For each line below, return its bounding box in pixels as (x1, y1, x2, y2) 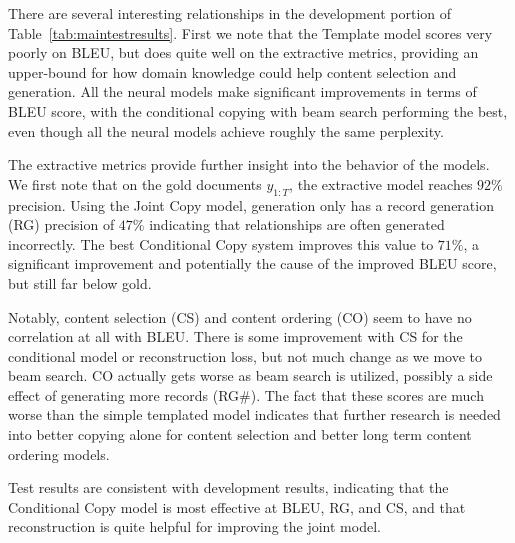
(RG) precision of (8, 214, 115, 235)
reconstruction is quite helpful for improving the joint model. (8, 516, 381, 537)
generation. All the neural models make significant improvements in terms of (8, 81, 477, 102)
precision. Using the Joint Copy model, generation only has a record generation (8, 194, 494, 215)
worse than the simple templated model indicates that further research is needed (8, 404, 501, 425)
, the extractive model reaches (289, 173, 473, 194)
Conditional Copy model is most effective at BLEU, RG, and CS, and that (8, 496, 466, 517)
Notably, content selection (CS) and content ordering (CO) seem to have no (8, 306, 472, 327)
